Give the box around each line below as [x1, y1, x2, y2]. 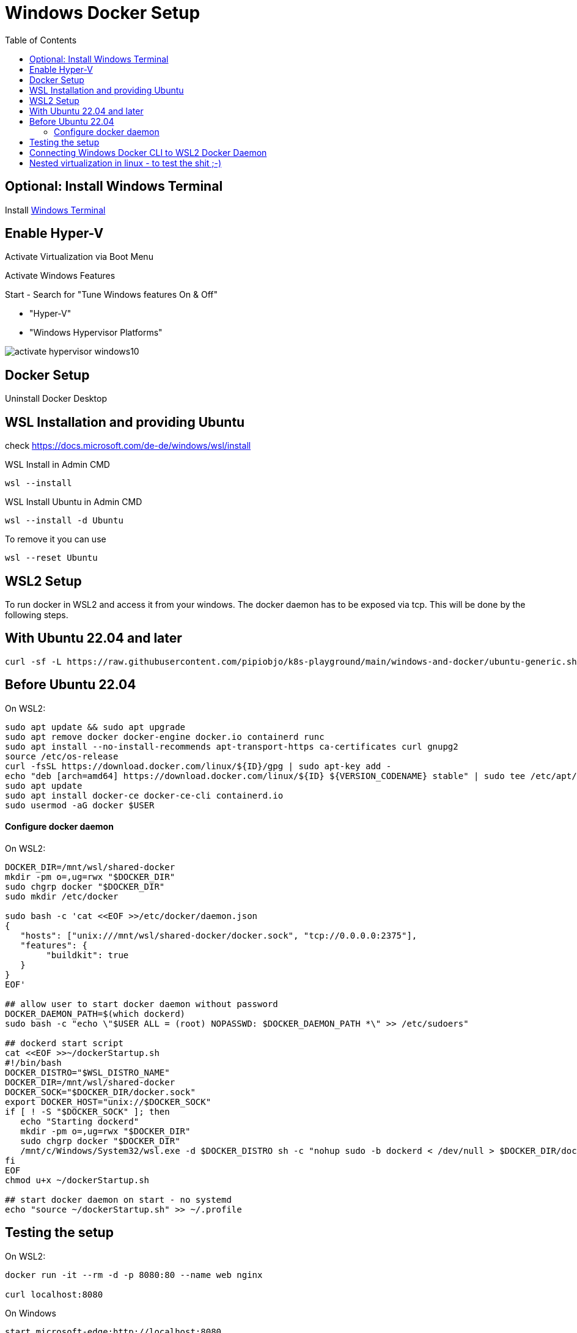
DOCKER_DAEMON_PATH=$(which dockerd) [5, 1008, 186, 1019]
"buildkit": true [46, 950, 129, 960]
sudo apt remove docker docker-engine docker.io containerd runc [5, 731, 325, 742]
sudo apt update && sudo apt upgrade [5, 722, 186, 732]
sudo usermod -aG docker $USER [5, 800, 155, 810]
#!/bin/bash [5, 1057, 62, 1068]
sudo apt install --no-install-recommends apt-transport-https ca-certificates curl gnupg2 [5, 741, 458, 751]
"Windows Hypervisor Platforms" [29, 327, 163, 338]
